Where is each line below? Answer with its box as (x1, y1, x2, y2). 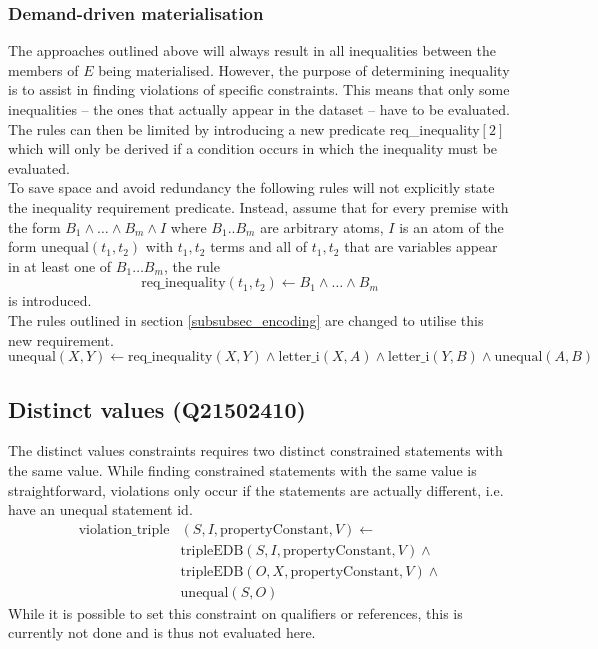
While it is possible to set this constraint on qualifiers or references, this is (8, 602, 463, 623)
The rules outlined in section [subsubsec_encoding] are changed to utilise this (8, 309, 484, 330)
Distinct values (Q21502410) (8, 393, 306, 424)
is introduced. (8, 290, 92, 311)
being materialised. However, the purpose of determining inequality (98, 59, 510, 80)
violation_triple (78, 522, 170, 537)
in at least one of (8, 255, 112, 276)
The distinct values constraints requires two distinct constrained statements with (8, 440, 503, 461)
